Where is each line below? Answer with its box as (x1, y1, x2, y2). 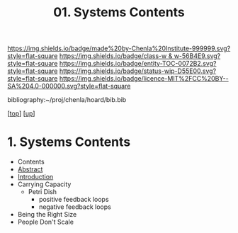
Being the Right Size (17, 210, 77, 219)
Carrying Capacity (17, 180, 72, 188)
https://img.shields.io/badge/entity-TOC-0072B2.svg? (59, 59, 217, 68)
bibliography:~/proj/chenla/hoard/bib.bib (7, 96, 127, 104)
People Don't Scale (17, 217, 74, 227)
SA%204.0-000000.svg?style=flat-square (7, 82, 131, 91)
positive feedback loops (38, 195, 109, 204)
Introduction (17, 173, 54, 181)
